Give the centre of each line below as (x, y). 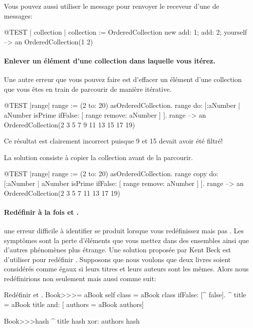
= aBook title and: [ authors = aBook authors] (74, 304)
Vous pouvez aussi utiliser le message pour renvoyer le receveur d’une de (112, 6)
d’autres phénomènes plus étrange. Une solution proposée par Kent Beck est (117, 250)
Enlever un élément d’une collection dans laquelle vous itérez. (110, 60)
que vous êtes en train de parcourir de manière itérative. (88, 89)
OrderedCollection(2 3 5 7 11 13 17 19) (62, 193)
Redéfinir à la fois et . (41, 212)
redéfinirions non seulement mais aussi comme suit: (80, 278)
